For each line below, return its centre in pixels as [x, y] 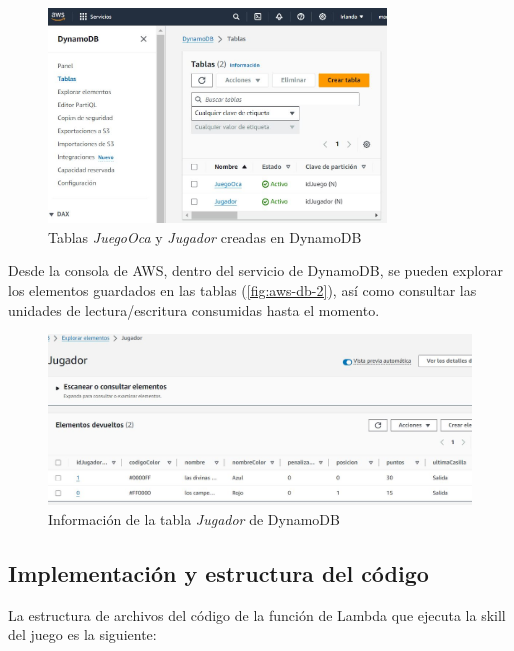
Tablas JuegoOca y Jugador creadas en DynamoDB [205, 236]
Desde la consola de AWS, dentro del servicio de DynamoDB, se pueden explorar [256, 270]
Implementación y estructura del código [218, 572]
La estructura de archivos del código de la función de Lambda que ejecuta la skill [257, 614]
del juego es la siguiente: [82, 634]
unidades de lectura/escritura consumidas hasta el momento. [194, 309]
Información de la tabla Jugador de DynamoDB [194, 518]
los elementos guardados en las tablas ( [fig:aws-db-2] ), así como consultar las [242, 289]
